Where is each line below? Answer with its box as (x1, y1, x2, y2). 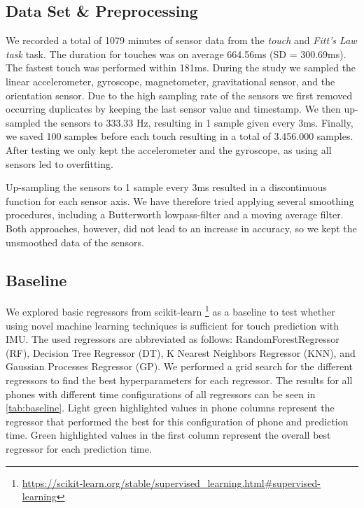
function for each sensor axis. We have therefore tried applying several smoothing (6, 193, 354, 208)
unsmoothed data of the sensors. (6, 234, 144, 249)
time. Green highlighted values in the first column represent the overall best (6, 428, 331, 442)
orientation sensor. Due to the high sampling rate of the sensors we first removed (6, 87, 353, 102)
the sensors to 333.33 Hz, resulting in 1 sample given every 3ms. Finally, (43, 115, 353, 129)
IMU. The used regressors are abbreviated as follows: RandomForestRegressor (6, 332, 339, 346)
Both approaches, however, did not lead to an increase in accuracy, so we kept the (6, 220, 357, 235)
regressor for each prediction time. (6, 441, 152, 456)
